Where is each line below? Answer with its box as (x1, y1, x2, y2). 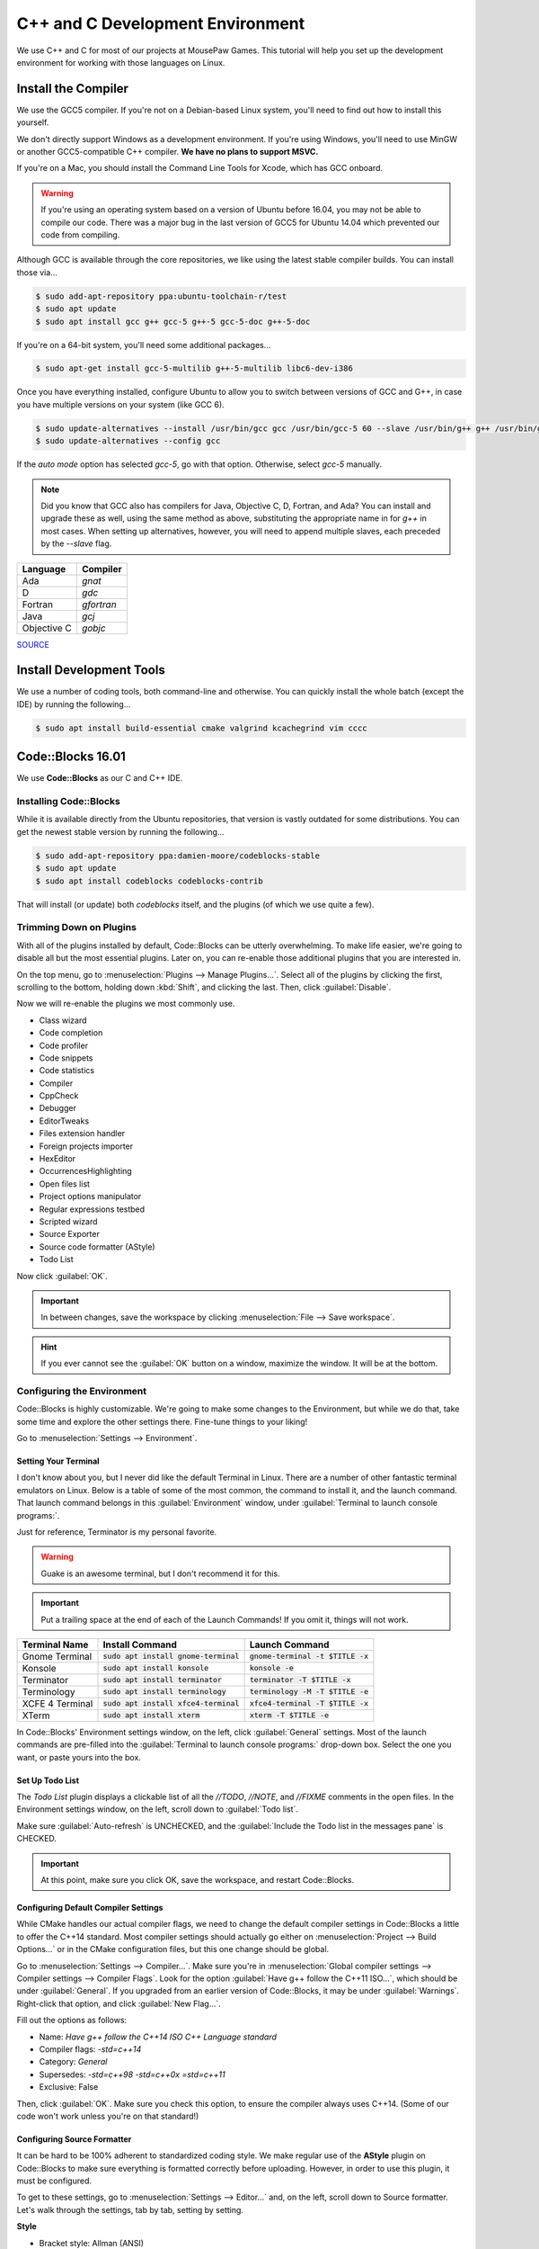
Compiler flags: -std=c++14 (39, 2043, 142, 2055)
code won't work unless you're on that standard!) (16, 2110, 199, 2121)
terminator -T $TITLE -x (249, 1675, 351, 1685)
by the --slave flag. (40, 538, 112, 549)
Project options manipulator (39, 1191, 142, 1202)
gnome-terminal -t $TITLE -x (249, 1652, 368, 1662)
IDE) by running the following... (16, 698, 131, 710)
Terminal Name (22, 1638, 89, 1651)
